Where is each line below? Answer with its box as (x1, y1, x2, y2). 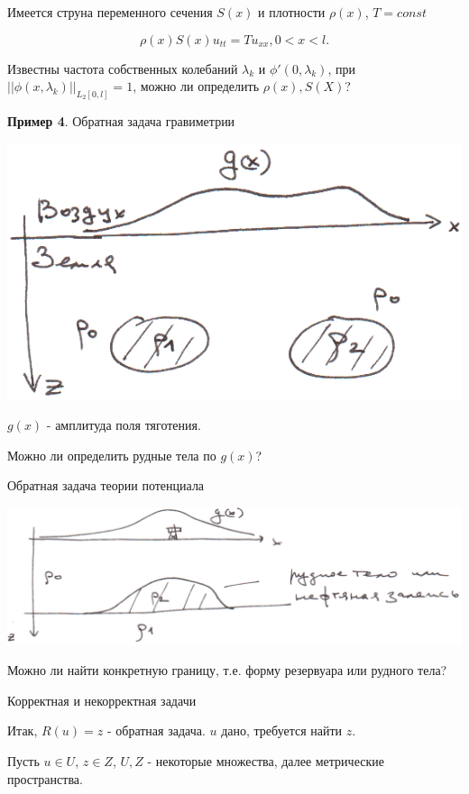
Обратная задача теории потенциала (7, 476, 205, 495)
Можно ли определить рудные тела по (7, 445, 216, 464)
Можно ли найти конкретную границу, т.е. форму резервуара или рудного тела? (7, 661, 447, 680)
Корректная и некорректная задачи (7, 690, 197, 709)
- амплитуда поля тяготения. (46, 415, 201, 434)
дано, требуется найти (221, 721, 343, 740)
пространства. (7, 769, 83, 788)
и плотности (258, 3, 326, 21)
